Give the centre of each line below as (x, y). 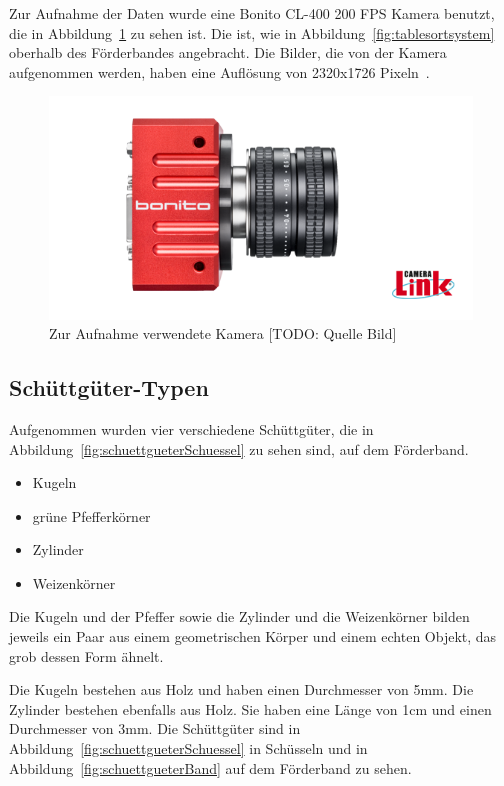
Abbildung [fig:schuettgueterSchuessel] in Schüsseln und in (188, 748)
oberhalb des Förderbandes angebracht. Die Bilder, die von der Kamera (228, 52)
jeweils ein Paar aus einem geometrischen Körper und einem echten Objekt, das (253, 636)
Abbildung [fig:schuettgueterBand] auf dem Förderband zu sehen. (210, 767)
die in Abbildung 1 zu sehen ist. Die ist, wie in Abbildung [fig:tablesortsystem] (252, 32)
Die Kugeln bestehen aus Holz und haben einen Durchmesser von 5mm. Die (241, 689)
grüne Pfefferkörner (91, 515)
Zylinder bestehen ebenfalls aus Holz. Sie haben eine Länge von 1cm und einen (250, 708)
